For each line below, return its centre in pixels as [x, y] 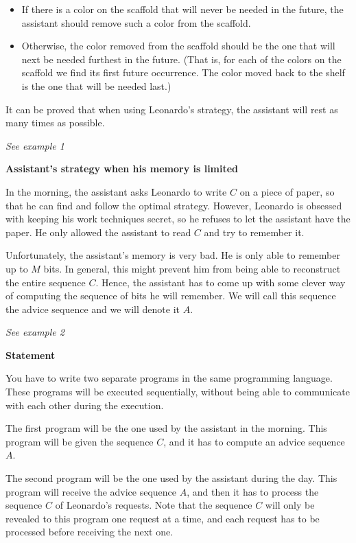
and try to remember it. [254, 232]
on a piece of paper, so [287, 191]
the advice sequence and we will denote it [93, 309]
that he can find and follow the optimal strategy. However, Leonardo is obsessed [174, 205]
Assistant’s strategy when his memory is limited [122, 169]
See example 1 [35, 145]
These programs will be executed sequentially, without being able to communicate [178, 392]
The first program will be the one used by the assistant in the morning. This [166, 428]
